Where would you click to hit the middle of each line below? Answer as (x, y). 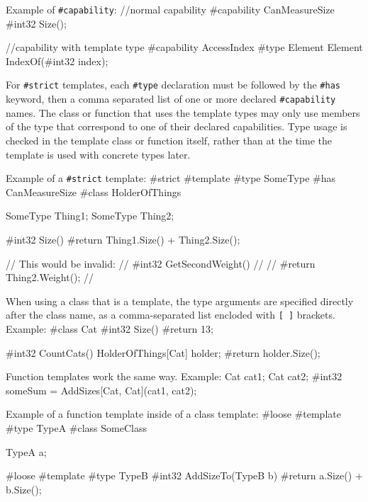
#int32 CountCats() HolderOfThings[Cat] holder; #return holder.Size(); (163, 352)
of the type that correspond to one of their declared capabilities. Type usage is (177, 126)
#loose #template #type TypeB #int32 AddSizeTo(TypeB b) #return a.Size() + (184, 475)
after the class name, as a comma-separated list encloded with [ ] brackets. (171, 315)
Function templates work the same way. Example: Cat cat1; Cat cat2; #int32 (174, 376)
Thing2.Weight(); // (50, 277)
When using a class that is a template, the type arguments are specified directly (180, 301)
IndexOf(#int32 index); (57, 61)
